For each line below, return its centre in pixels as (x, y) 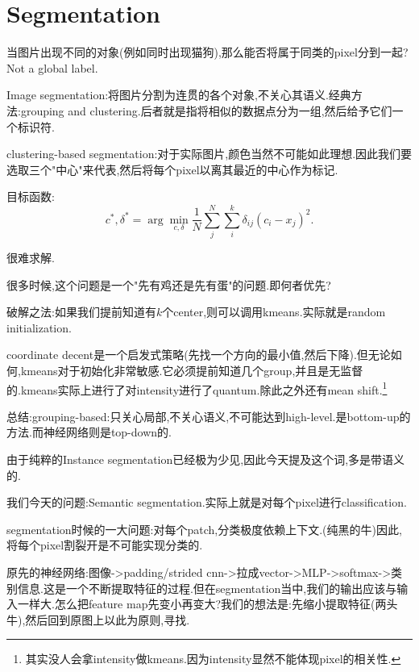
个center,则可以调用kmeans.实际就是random (274, 312)
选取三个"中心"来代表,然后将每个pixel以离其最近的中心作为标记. (172, 169)
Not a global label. (52, 67)
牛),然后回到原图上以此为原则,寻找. (98, 619)
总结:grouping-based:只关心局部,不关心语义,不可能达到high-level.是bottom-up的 (209, 416)
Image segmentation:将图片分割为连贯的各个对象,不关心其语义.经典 (179, 95)
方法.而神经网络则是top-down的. (89, 432)
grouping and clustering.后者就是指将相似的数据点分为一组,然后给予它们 (206, 110)
